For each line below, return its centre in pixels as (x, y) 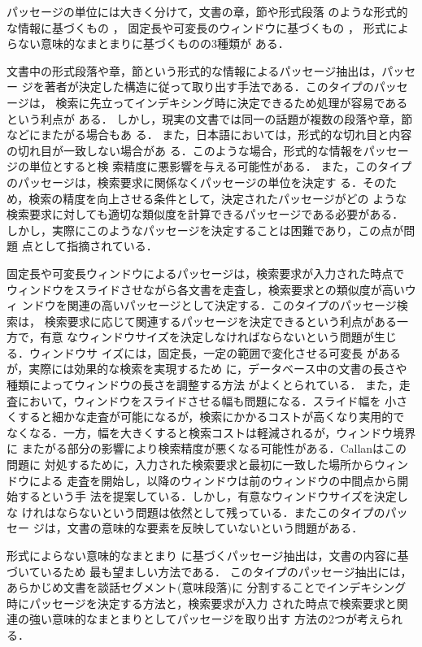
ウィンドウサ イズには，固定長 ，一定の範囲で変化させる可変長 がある (215, 352)
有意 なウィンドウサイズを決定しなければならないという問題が (207, 337)
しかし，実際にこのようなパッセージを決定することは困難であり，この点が (205, 230)
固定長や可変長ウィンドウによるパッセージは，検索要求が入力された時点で (206, 273)
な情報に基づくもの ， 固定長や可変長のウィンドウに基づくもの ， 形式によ (208, 27)
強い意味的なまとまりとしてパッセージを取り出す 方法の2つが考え (204, 619)
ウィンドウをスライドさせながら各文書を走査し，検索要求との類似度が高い (206, 289)
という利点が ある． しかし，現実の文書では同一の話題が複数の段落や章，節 (210, 118)
